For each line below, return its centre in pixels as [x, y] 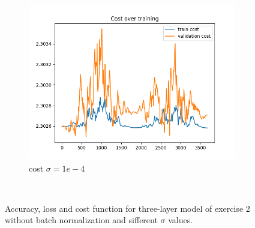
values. [181, 220]
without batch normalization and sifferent [81, 220]
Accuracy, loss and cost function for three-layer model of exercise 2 [127, 208]
